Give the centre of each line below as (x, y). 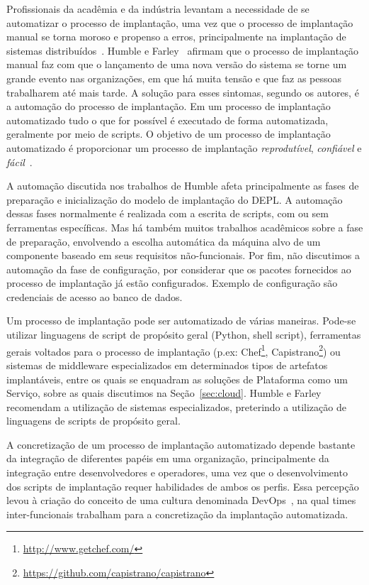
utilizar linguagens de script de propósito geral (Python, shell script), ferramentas (184, 335)
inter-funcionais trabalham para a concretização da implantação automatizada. (177, 514)
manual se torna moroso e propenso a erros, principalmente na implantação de (176, 37)
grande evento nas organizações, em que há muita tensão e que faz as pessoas (174, 78)
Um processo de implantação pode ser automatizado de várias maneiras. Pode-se (181, 321)
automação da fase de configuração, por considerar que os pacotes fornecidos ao (179, 269)
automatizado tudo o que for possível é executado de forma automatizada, (168, 120)
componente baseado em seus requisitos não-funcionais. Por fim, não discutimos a (183, 255)
